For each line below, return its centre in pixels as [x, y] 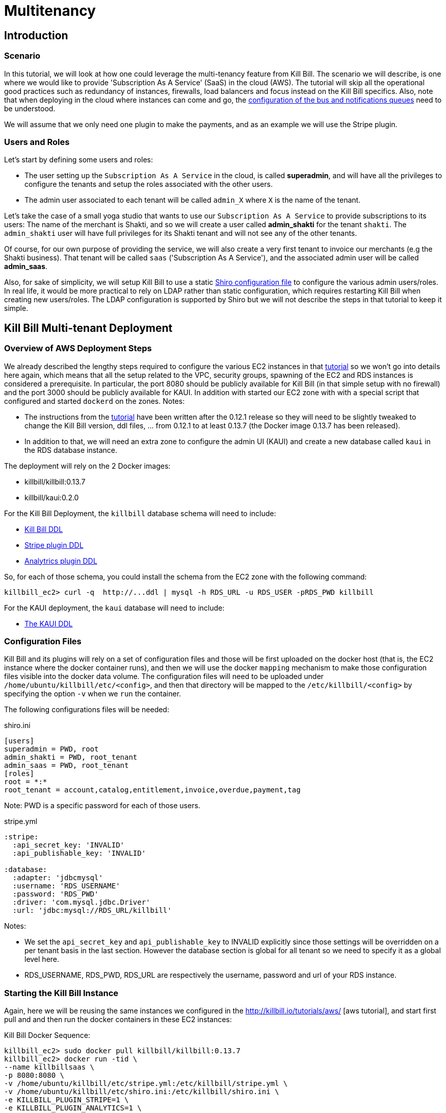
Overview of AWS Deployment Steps [78, 348]
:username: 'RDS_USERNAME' [66, 886]
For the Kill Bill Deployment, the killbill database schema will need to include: [140, 513]
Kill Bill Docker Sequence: [47, 1035]
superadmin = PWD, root [51, 749]
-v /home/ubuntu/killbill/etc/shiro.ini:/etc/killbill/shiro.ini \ [142, 1092]
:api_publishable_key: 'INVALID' [79, 853]
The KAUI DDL [49, 623]
